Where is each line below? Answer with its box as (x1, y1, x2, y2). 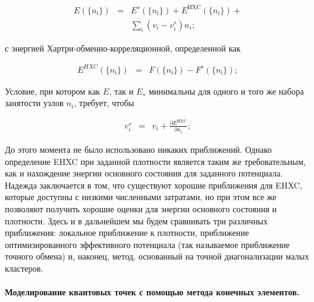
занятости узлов (5, 96, 64, 109)
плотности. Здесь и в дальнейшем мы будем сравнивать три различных (5, 214, 268, 227)
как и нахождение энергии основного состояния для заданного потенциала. (5, 167, 283, 180)
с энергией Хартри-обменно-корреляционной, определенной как (5, 41, 241, 54)
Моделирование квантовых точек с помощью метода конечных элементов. (5, 286, 299, 298)
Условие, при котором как (5, 84, 100, 97)
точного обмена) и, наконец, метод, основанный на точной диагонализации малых (5, 250, 309, 263)
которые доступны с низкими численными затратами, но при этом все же (5, 190, 277, 203)
